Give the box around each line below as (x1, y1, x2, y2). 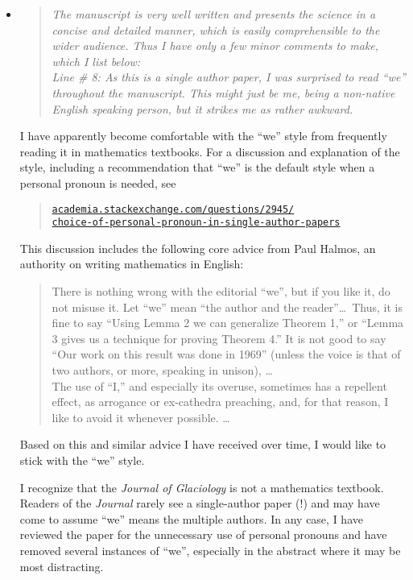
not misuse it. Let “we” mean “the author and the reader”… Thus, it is (52, 298, 403, 315)
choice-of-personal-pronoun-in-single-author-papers (52, 217, 341, 229)
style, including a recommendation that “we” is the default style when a (19, 159, 375, 176)
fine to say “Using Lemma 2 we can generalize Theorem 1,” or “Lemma (52, 314, 404, 331)
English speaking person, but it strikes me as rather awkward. (52, 100, 353, 117)
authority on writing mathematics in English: (19, 255, 244, 272)
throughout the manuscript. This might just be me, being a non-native (52, 84, 395, 101)
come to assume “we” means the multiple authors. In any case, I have (19, 510, 363, 527)
